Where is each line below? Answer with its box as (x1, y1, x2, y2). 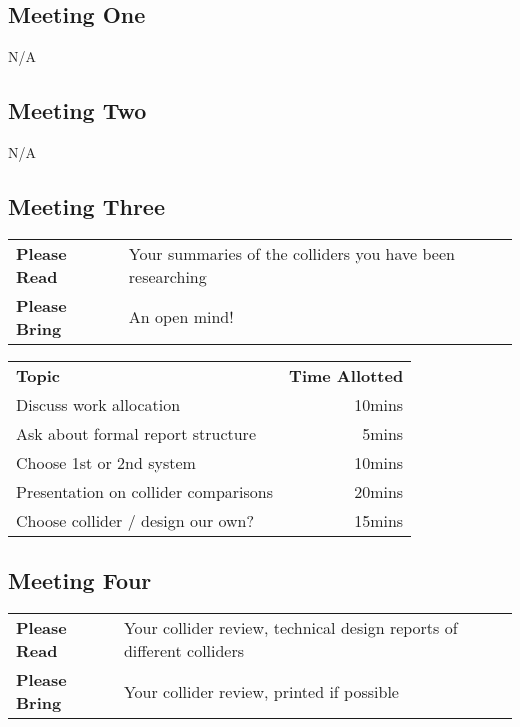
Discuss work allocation (16, 392, 181, 416)
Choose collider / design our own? (16, 508, 255, 532)
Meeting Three (8, 190, 165, 221)
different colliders (123, 639, 245, 662)
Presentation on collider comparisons (16, 479, 274, 503)
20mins (354, 479, 404, 503)
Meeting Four (8, 565, 152, 596)
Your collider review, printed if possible (123, 679, 399, 703)
